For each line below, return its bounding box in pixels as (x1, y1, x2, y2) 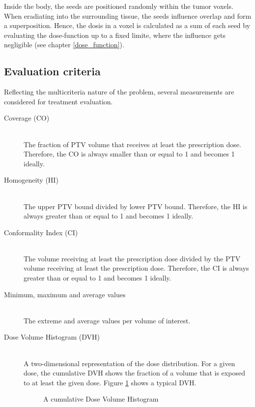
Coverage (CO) (4, 113, 50, 123)
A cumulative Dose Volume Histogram (43, 394, 159, 404)
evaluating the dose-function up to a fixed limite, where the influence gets (4, 30, 226, 40)
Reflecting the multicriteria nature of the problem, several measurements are (4, 87, 234, 97)
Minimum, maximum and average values (4, 289, 126, 299)
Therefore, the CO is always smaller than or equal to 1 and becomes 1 (24, 149, 235, 159)
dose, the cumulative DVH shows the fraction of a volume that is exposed (24, 368, 245, 378)
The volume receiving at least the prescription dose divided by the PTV (24, 253, 241, 263)
